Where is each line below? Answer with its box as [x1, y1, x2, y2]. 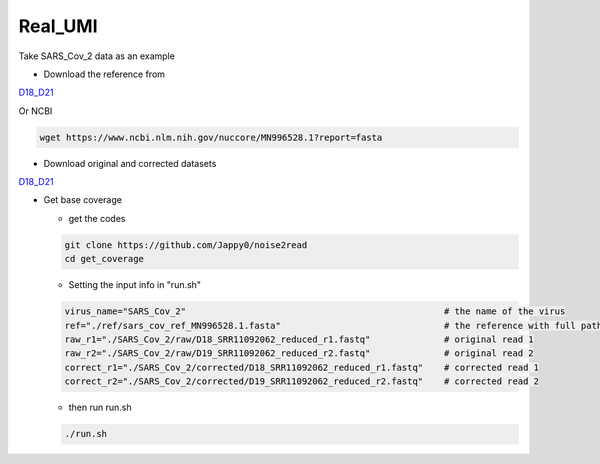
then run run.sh [68, 401, 132, 414]
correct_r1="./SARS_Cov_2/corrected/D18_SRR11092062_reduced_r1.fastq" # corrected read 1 [64, 361, 540, 373]
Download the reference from [43, 68, 165, 80]
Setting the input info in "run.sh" [68, 279, 202, 291]
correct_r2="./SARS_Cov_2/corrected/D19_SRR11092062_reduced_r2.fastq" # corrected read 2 [64, 376, 540, 387]
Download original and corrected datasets [43, 157, 217, 169]
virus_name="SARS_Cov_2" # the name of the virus [64, 306, 566, 317]
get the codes [68, 212, 126, 224]
